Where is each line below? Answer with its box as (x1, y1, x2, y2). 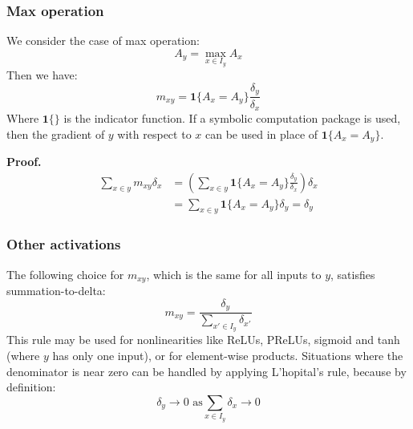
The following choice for (6, 265, 124, 282)
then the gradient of (6, 125, 105, 142)
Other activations (6, 234, 121, 254)
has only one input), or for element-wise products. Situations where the (52, 347, 403, 364)
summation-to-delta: (6, 282, 106, 299)
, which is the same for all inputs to (146, 265, 322, 282)
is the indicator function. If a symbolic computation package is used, (63, 109, 401, 126)
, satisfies (330, 265, 375, 282)
